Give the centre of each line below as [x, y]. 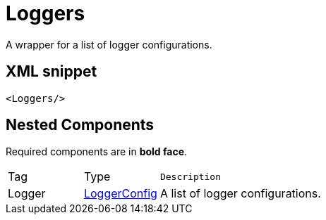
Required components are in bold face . [97, 152]
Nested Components [80, 125]
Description [191, 176]
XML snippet [52, 72]
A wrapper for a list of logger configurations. [109, 44]
